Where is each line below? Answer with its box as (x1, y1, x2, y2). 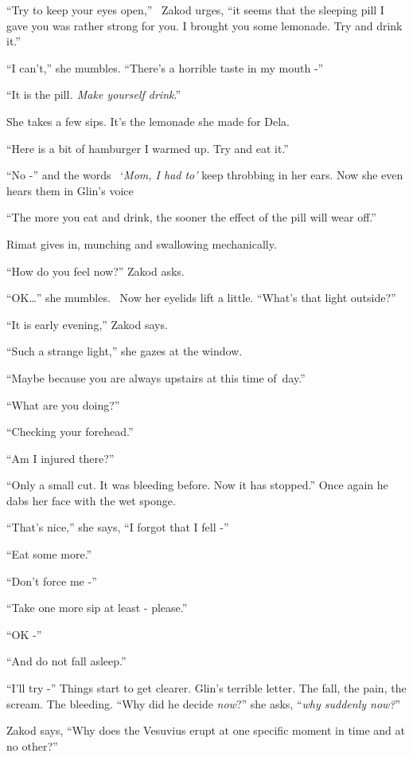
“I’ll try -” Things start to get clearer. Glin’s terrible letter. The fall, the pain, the (6, 680, 407, 696)
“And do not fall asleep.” (6, 653, 127, 669)
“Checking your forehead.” (6, 423, 134, 440)
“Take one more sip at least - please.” (6, 599, 188, 616)
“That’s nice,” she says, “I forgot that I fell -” (6, 519, 229, 535)
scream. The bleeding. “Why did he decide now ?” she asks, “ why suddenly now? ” (6, 695, 401, 712)
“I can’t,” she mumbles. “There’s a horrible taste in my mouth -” (6, 59, 324, 76)
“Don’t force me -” (6, 572, 97, 589)
